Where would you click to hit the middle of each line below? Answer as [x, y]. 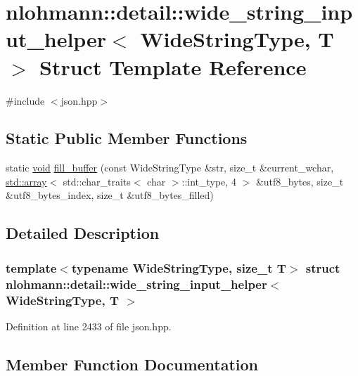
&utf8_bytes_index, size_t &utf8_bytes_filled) [110, 195]
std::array [26, 181]
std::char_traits [97, 181]
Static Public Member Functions [127, 138]
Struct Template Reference [173, 66]
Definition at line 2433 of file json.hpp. [89, 326]
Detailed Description [83, 233]
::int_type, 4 [209, 181]
